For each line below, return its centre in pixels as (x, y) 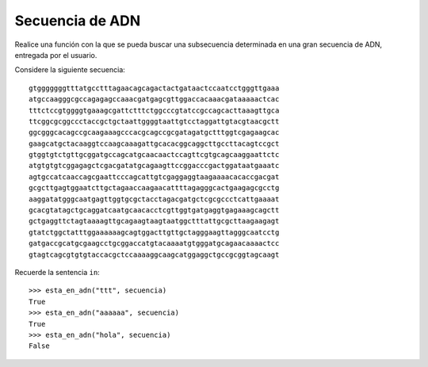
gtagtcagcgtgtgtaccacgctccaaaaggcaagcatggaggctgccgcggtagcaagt (154, 254)
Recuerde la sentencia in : (57, 272)
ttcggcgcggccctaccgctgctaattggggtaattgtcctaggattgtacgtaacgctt (154, 121)
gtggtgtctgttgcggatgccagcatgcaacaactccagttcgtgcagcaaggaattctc (154, 155)
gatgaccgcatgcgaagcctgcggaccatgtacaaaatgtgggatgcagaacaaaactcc (154, 243)
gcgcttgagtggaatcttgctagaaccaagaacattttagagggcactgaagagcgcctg (154, 188)
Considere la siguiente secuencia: (70, 70)
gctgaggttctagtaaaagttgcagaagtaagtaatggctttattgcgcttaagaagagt (154, 221)
